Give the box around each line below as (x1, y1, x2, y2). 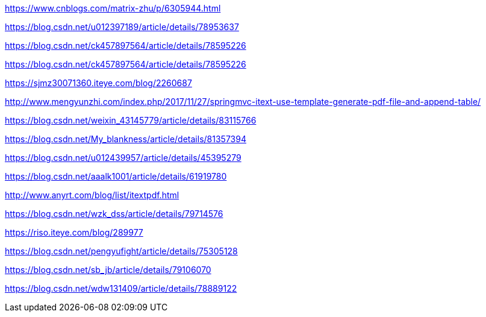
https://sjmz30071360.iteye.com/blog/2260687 (5, 78, 192, 88)
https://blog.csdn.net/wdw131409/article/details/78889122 (5, 283, 237, 293)
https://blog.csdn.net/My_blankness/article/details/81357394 (5, 134, 246, 144)
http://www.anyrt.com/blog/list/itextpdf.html (5, 190, 179, 200)
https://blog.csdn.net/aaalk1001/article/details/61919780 (5, 171, 227, 181)
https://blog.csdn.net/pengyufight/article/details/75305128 (5, 246, 238, 256)
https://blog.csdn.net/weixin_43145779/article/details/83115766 (5, 115, 257, 125)
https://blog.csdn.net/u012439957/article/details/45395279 (5, 152, 241, 163)
